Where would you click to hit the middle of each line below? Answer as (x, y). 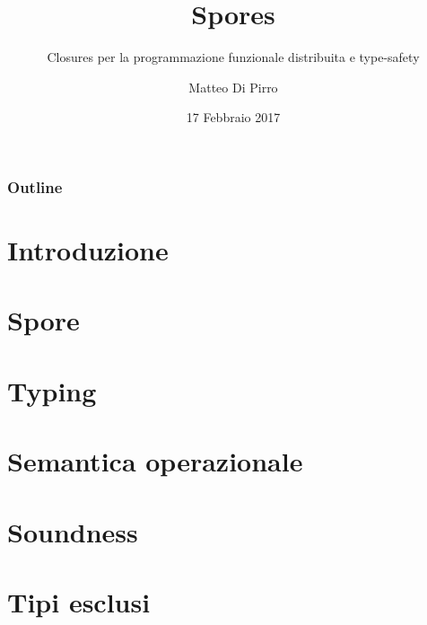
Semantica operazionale (155, 461)
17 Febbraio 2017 (233, 117)
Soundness (73, 531)
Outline (35, 186)
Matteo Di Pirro (233, 87)
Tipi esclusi (79, 601)
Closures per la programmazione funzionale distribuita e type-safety (233, 57)
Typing (52, 390)
